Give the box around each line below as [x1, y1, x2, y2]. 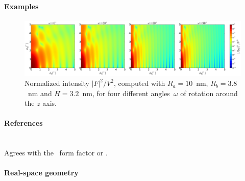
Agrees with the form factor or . [4, 147, 108, 158]
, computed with [113, 78, 165, 88]
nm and [28, 87, 52, 98]
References [4, 118, 43, 128]
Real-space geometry [4, 167, 79, 178]
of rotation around [180, 87, 238, 98]
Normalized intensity [24, 78, 89, 88]
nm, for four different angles [82, 87, 170, 98]
